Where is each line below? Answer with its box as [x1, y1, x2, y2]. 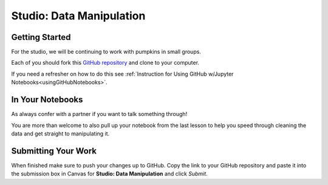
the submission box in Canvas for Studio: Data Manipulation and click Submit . [11, 170, 208, 178]
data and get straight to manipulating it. [11, 130, 110, 137]
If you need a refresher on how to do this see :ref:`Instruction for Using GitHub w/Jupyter [11, 70, 234, 77]
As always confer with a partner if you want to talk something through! [11, 111, 188, 118]
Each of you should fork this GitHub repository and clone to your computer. [11, 59, 200, 67]
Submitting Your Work [11, 146, 97, 156]
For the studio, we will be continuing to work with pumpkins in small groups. [11, 48, 202, 56]
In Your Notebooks [11, 94, 83, 105]
